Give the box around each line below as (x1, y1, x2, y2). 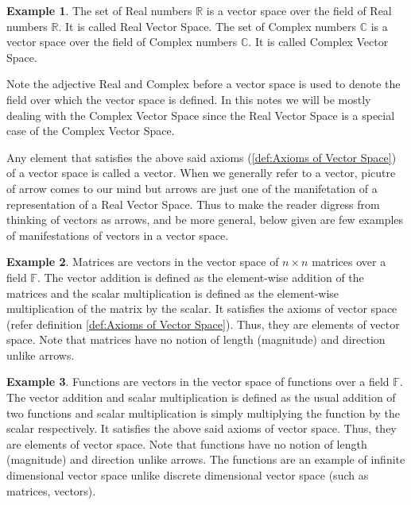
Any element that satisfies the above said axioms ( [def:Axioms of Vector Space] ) (6, 148, 397, 165)
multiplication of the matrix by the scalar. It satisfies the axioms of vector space (6, 300, 397, 317)
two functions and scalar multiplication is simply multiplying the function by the (6, 404, 401, 421)
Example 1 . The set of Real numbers (6, 2, 192, 18)
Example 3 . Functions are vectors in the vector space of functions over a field (6, 373, 390, 390)
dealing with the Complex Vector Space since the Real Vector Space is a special (6, 106, 395, 123)
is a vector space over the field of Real (206, 2, 392, 18)
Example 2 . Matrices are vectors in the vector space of (6, 253, 279, 270)
